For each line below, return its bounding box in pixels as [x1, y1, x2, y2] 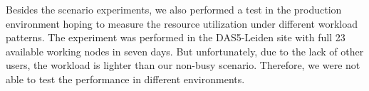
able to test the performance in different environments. [6, 71, 245, 86]
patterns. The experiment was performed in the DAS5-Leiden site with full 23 [6, 30, 345, 45]
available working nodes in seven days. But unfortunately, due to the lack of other [6, 43, 364, 58]
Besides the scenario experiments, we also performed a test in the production [6, 2, 342, 16]
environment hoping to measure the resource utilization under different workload [6, 16, 358, 31]
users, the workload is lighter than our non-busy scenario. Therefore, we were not [6, 58, 360, 73]
